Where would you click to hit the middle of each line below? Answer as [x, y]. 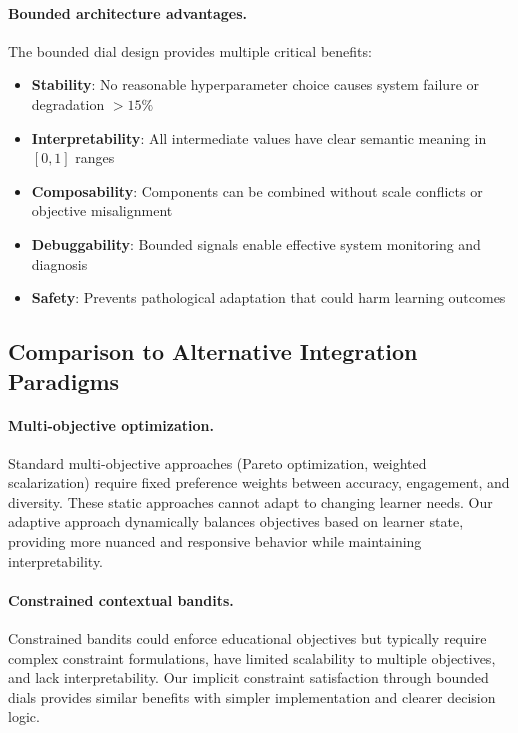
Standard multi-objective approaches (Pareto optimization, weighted [217, 462]
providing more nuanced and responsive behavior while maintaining [215, 541]
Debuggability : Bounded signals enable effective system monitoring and [256, 243]
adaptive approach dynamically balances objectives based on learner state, [236, 521]
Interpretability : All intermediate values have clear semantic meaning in [259, 137]
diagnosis [59, 263]
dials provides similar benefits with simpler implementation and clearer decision [252, 696]
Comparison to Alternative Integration [213, 351]
